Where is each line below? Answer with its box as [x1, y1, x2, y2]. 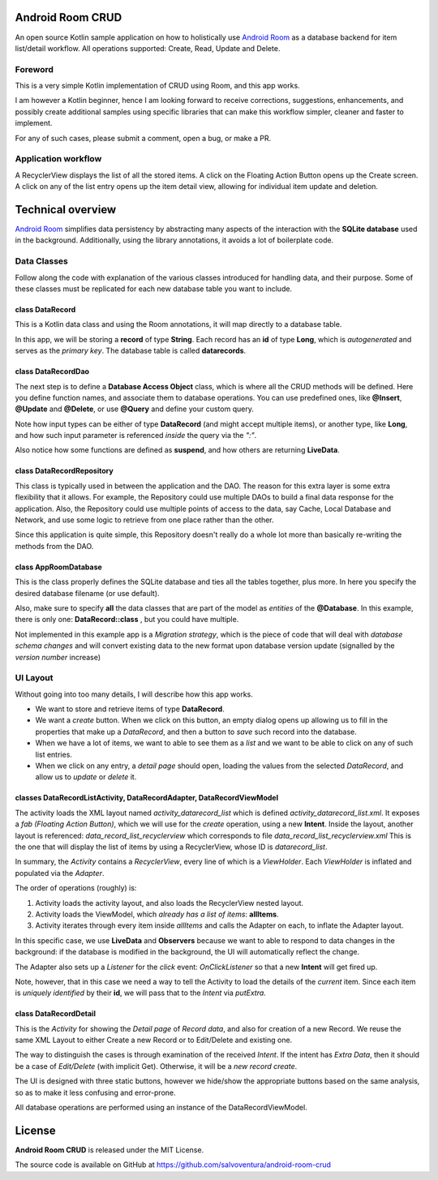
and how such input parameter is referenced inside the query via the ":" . [15, 431, 257, 440]
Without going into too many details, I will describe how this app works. [15, 689, 253, 699]
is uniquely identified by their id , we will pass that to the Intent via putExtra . [15, 988, 267, 998]
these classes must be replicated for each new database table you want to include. [15, 284, 292, 294]
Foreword [15, 63, 54, 75]
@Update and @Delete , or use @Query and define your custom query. [15, 404, 255, 414]
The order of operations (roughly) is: [15, 883, 137, 893]
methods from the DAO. [15, 541, 94, 551]
